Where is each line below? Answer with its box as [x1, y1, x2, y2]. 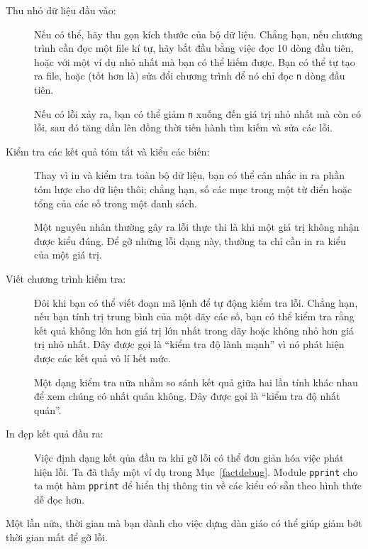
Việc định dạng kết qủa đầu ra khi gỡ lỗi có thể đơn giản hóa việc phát [34, 450, 344, 464]
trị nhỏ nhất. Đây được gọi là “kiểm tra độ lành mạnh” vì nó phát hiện [34, 337, 345, 352]
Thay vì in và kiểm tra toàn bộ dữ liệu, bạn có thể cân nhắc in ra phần [34, 168, 345, 183]
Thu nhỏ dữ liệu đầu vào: [6, 3, 116, 17]
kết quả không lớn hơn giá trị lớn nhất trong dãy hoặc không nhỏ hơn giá [34, 322, 354, 337]
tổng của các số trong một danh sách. [34, 195, 198, 210]
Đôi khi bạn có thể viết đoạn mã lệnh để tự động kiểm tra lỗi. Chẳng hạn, [34, 295, 358, 310]
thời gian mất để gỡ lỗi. [6, 530, 108, 545]
